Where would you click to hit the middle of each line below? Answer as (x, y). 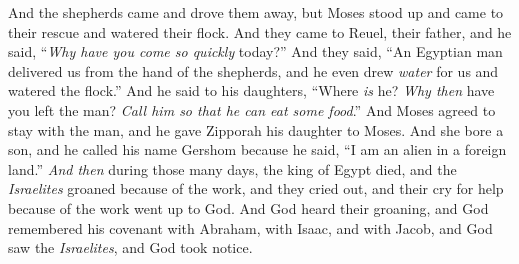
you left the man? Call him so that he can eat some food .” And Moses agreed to (252, 109)
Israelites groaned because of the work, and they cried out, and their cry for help (256, 188)
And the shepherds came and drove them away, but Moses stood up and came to (256, 12)
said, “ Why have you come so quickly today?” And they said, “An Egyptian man (255, 51)
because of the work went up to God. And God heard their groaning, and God (248, 207)
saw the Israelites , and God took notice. (130, 247)
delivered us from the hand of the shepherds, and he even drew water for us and (253, 70)
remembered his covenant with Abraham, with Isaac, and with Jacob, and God (250, 227)
